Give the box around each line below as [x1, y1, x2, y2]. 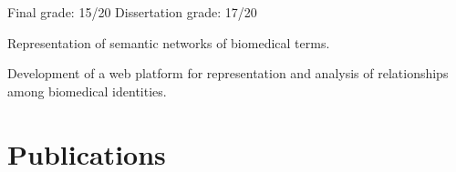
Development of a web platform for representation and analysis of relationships [7, 64, 449, 83]
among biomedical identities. [7, 81, 167, 100]
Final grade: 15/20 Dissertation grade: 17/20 [7, 3, 257, 21]
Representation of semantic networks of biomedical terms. [7, 33, 330, 52]
